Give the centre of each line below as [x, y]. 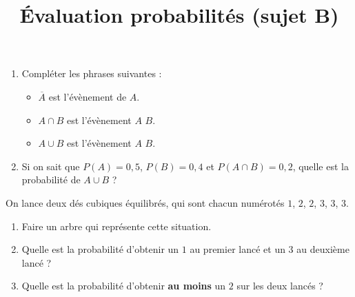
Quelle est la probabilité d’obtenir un [100, 249]
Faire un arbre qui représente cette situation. [116, 226]
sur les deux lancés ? [280, 286]
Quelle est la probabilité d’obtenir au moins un [124, 286]
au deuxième [323, 249]
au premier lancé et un [237, 249]
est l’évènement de [88, 96]
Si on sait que [51, 166]
